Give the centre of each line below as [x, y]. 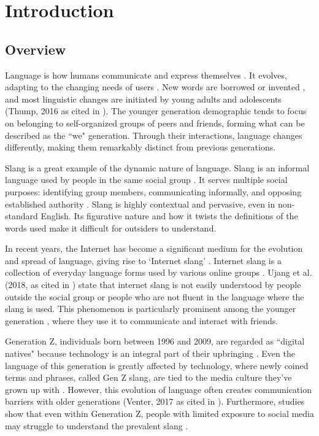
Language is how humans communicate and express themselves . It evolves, [146, 75]
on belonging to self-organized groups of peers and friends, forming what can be [155, 123]
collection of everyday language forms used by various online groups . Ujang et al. [159, 272]
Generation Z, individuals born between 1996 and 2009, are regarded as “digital [155, 341]
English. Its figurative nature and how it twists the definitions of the [169, 216]
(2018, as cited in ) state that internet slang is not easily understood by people [153, 285]
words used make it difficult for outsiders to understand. [111, 228]
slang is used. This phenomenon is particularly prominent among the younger [151, 309]
